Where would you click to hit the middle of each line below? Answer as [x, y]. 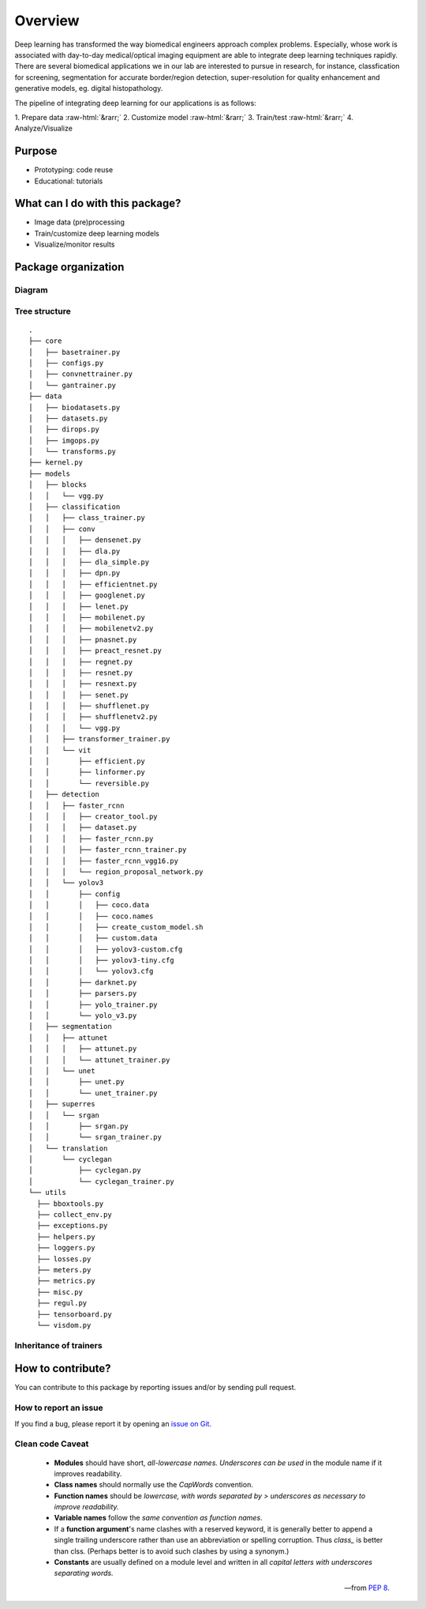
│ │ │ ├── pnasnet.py [83, 639]
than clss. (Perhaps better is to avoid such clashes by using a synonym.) [172, 1551]
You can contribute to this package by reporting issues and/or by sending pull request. [155, 1388]
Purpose [36, 151]
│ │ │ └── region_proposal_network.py [116, 872]
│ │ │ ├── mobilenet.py [87, 617]
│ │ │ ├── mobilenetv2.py [91, 629]
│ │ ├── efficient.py [87, 761]
